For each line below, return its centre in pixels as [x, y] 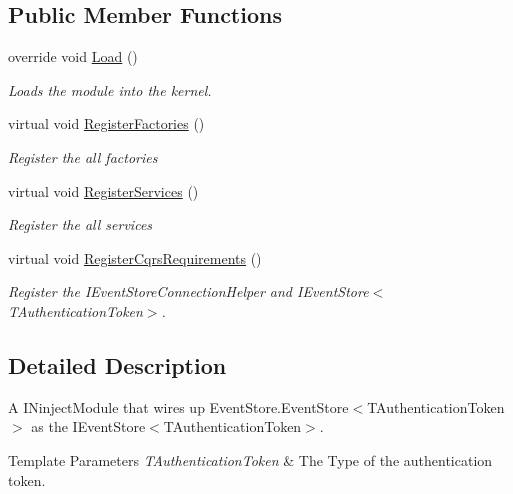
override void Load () [73, 56]
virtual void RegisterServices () [103, 190]
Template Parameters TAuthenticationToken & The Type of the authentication [250, 459]
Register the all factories [83, 156]
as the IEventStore [88, 426]
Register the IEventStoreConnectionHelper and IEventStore [188, 291]
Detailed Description [117, 364]
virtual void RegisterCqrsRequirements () [135, 257]
